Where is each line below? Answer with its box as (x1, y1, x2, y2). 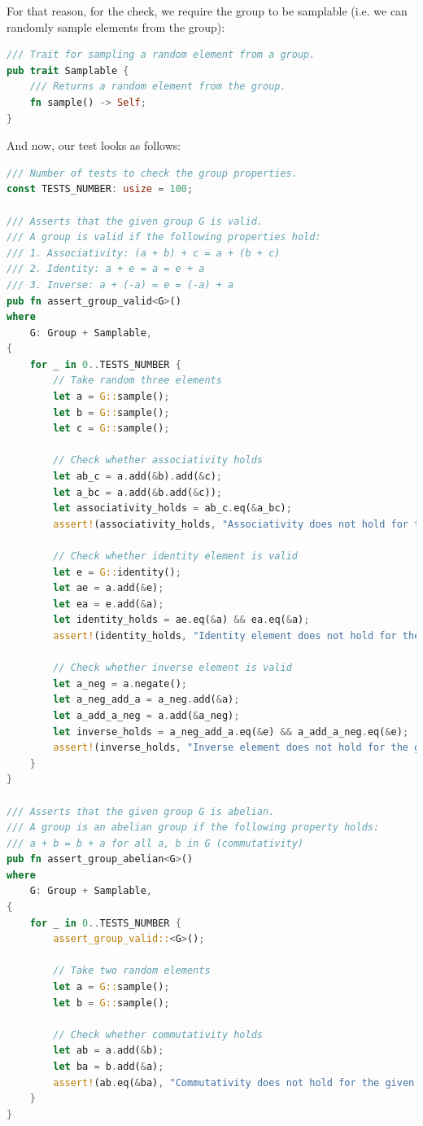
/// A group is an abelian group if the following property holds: (7, 821, 380, 834)
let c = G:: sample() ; (53, 423, 170, 435)
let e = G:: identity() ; (53, 566, 181, 578)
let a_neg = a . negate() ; (53, 677, 188, 690)
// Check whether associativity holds (53, 454, 263, 467)
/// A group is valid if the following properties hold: (7, 231, 321, 243)
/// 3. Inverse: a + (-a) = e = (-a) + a (7, 278, 234, 291)
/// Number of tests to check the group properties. (7, 167, 298, 179)
